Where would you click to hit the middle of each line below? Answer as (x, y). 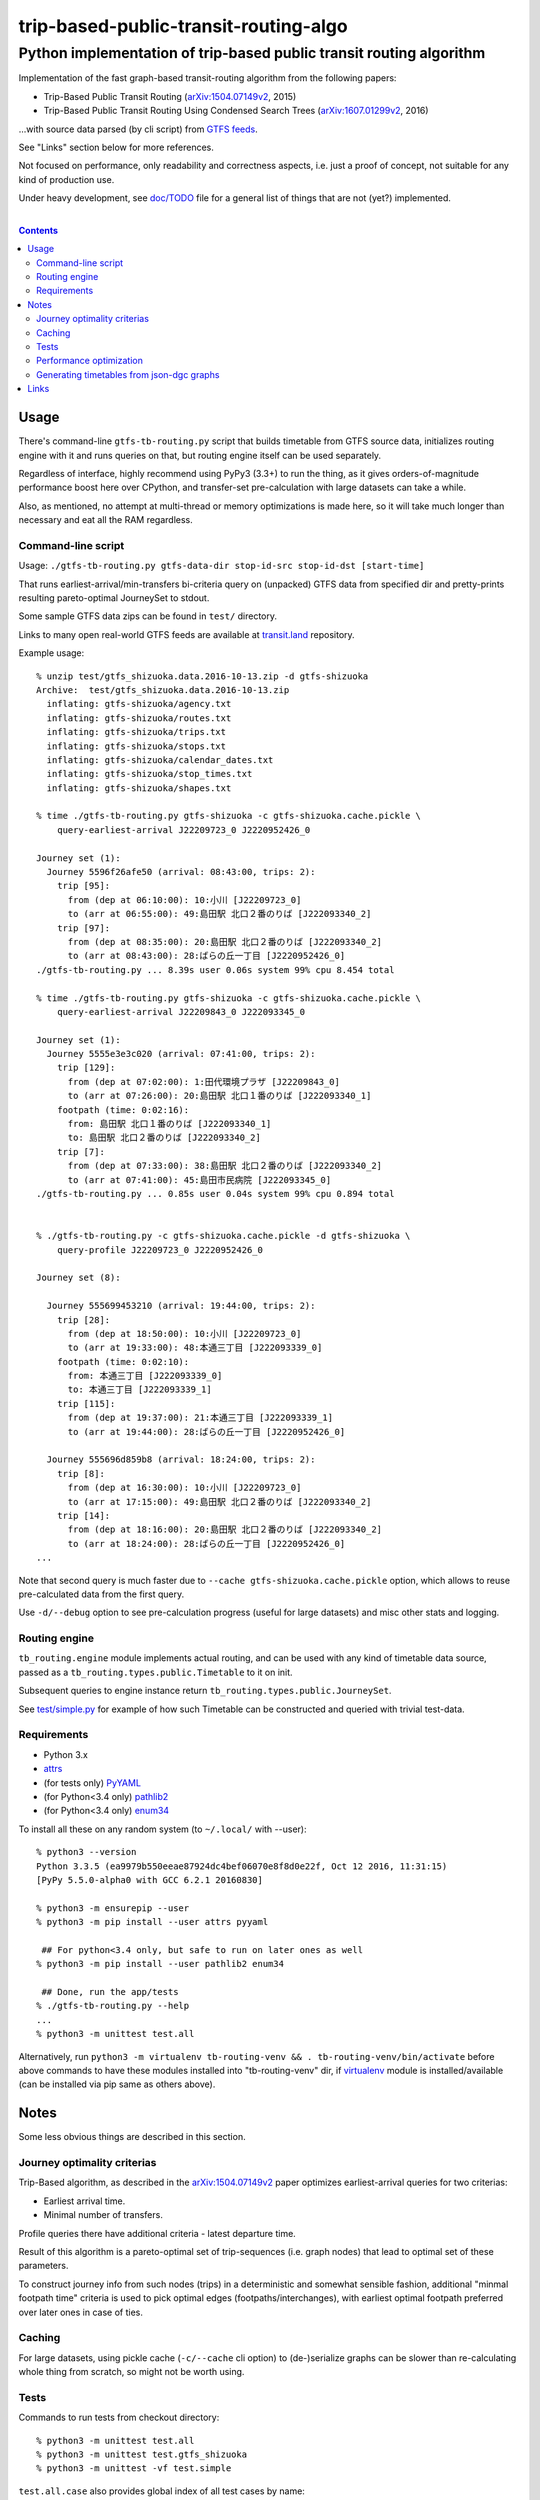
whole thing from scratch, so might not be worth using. (131, 2372)
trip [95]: (83, 886)
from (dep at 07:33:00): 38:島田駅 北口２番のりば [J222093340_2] (225, 1166)
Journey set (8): (78, 1278)
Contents (38, 230)
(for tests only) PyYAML (92, 1782)
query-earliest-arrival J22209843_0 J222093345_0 (180, 1011)
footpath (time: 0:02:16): (123, 1109)
